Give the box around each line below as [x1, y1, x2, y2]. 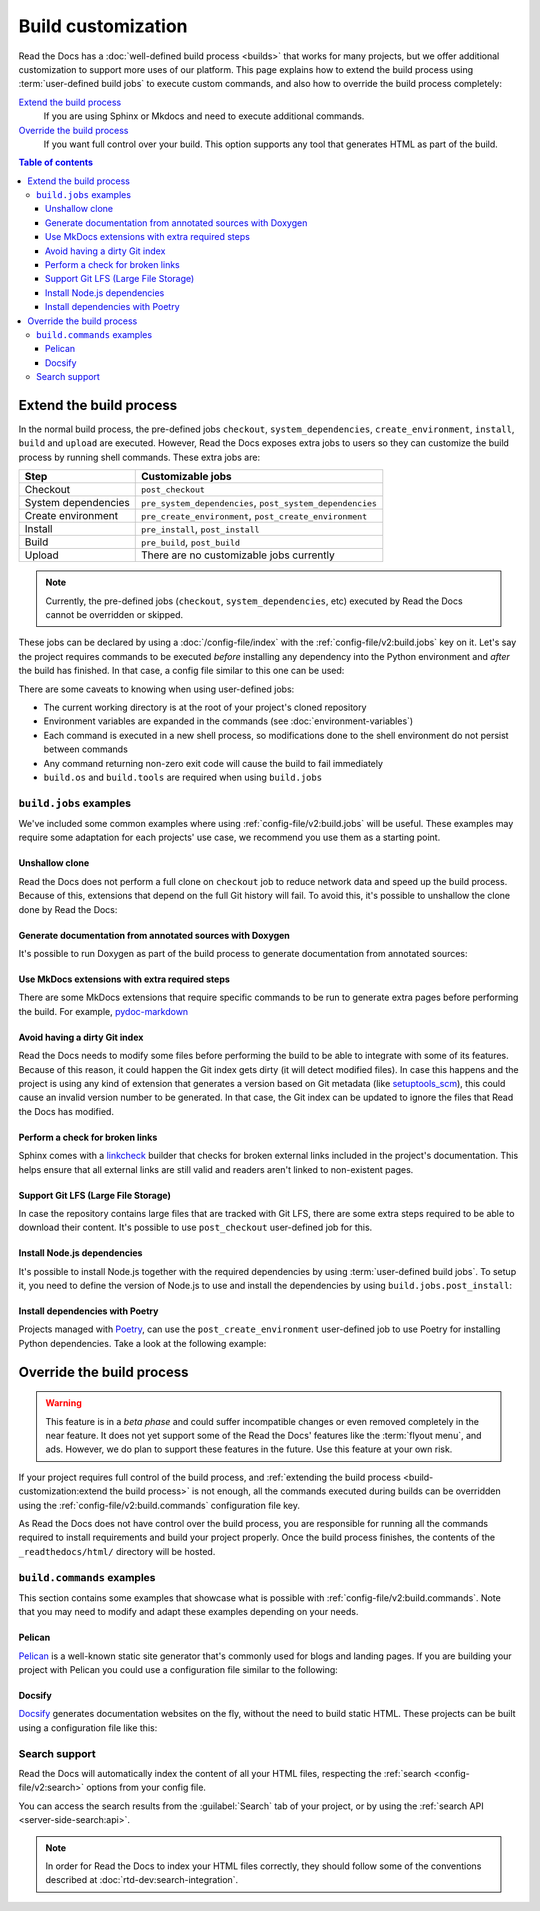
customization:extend [18, 1485, 108, 1497]
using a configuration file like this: [18, 1721, 158, 1734]
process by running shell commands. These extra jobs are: [18, 451, 260, 463]
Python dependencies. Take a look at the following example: [18, 1337, 267, 1349]
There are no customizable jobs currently [140, 548, 335, 562]
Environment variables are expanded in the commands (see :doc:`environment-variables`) [43, 715, 414, 727]
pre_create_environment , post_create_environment [140, 509, 368, 523]
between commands [43, 743, 129, 755]
